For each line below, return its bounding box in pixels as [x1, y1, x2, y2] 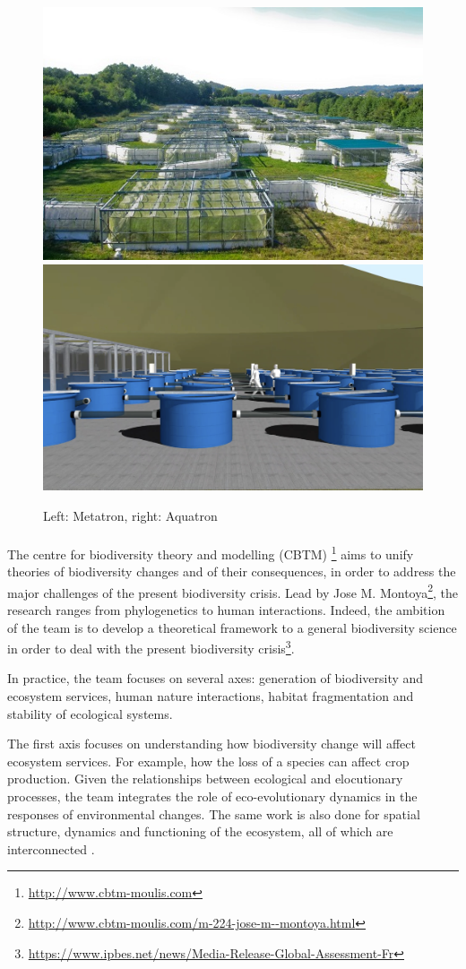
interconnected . [7, 839, 95, 858]
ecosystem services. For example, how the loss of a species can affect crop [7, 751, 410, 770]
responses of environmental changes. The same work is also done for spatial [7, 804, 420, 823]
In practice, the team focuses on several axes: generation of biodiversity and [7, 669, 424, 688]
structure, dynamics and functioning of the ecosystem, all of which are [7, 822, 393, 841]
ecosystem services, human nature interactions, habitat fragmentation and [7, 687, 414, 705]
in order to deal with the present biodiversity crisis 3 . [7, 636, 295, 657]
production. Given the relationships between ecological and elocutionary [7, 769, 403, 788]
